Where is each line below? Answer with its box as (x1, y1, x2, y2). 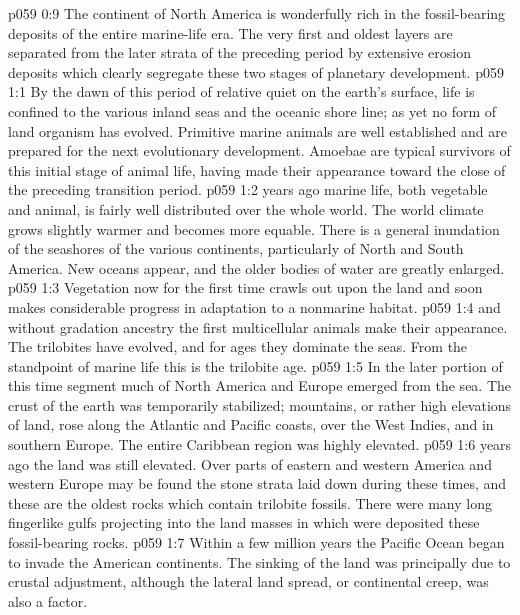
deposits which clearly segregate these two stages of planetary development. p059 (8, 61, 504, 82)
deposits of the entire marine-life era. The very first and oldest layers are (8, 22, 453, 43)
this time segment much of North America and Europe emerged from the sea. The (8, 375, 512, 396)
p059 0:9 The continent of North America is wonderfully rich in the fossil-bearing (8, 3, 506, 23)
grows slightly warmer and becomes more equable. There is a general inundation (8, 218, 500, 239)
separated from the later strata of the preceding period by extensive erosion (8, 42, 471, 63)
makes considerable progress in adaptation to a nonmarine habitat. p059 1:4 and (8, 296, 501, 317)
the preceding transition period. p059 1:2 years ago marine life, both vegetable (8, 179, 488, 200)
